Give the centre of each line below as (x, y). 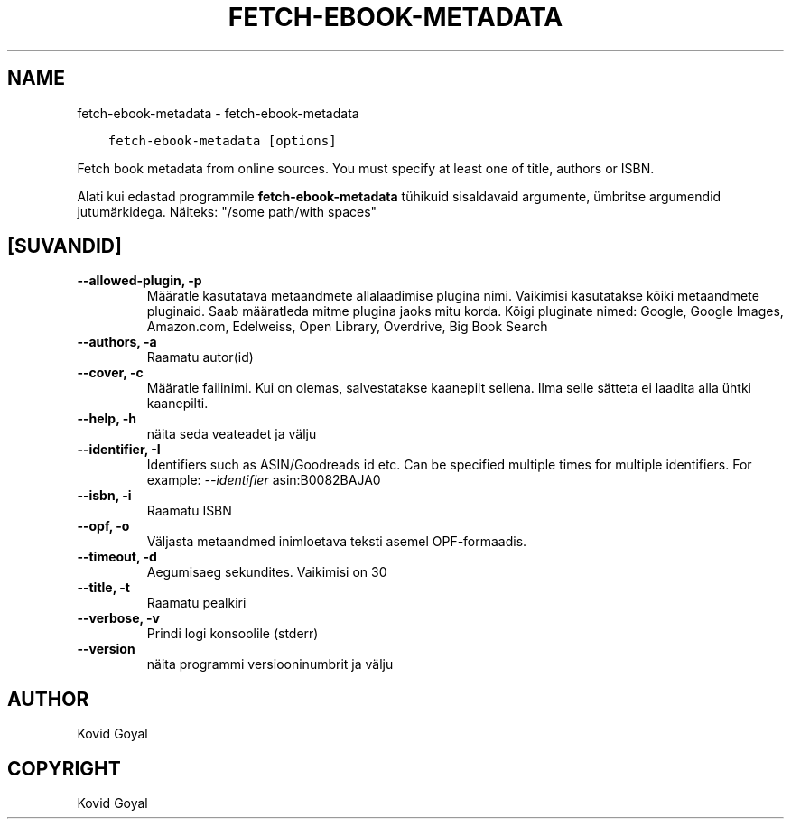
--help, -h (107, 419)
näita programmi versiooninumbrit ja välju (270, 664)
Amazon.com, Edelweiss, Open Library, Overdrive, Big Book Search (347, 327)
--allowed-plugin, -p (140, 281)
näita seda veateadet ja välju (232, 434)
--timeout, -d (117, 557)
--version (106, 649)
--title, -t (103, 588)
